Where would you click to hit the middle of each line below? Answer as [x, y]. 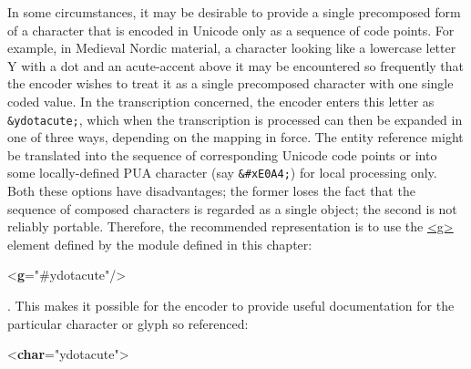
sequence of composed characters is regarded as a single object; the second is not [232, 208]
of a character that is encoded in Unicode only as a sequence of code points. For [231, 30]
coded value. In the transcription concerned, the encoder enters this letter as [221, 101]
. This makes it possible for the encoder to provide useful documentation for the [231, 306]
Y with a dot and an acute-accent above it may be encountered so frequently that [236, 65]
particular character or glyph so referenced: [128, 323]
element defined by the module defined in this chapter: [160, 244]
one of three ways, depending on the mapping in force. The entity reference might [235, 137]
